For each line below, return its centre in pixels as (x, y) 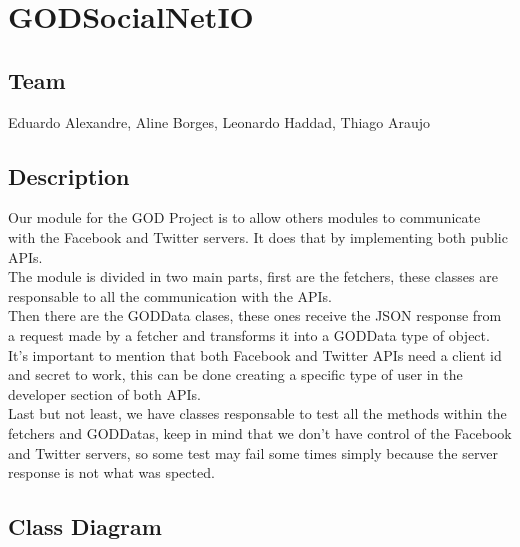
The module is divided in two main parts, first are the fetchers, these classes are (253, 276)
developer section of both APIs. (104, 393)
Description (69, 175)
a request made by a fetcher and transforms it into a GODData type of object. (249, 334)
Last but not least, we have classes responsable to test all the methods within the (257, 413)
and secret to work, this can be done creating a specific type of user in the (235, 374)
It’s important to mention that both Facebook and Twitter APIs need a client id (255, 354)
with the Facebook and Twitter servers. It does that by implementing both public (258, 236)
